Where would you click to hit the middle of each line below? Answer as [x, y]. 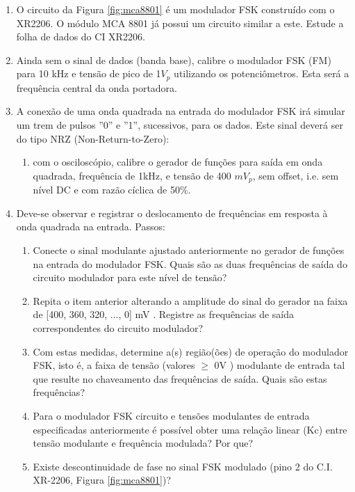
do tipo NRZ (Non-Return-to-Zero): [93, 138]
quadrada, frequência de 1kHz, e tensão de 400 [132, 175]
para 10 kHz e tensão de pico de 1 [89, 73]
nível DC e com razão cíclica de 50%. [112, 190]
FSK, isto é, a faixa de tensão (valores [114, 365]
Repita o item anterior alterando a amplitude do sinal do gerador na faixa [190, 300]
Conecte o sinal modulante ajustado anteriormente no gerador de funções [189, 250]
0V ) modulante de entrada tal [280, 365]
